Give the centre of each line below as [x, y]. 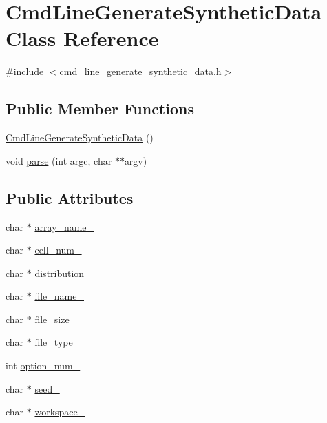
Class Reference [82, 38]
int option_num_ [43, 365]
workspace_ [60, 412]
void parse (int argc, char [59, 160]
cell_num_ [58, 250]
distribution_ [63, 272]
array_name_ [64, 226]
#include [25, 71]
